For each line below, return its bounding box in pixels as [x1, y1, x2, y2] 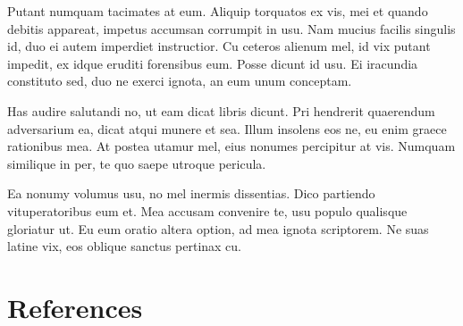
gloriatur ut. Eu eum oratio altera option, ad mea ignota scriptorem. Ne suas [7, 219, 429, 238]
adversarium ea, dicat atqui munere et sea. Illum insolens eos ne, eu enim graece [7, 119, 447, 138]
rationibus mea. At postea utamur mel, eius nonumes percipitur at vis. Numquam [7, 137, 456, 155]
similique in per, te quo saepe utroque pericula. [7, 154, 266, 172]
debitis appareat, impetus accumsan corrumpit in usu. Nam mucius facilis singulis [7, 19, 456, 38]
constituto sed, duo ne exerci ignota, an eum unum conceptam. [7, 71, 352, 90]
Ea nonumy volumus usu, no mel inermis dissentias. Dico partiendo [7, 184, 375, 203]
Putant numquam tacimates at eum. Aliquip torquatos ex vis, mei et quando [7, 2, 428, 20]
